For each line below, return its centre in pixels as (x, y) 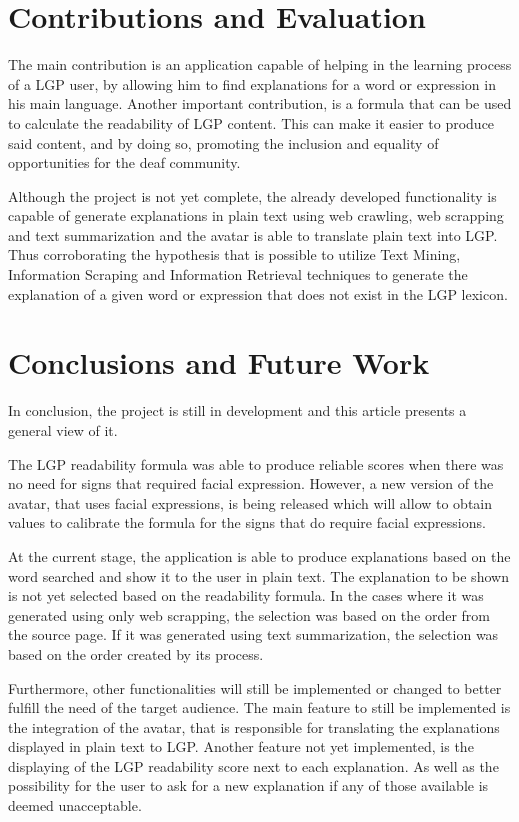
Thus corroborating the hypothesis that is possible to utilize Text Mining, (234, 254)
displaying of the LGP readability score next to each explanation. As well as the (253, 765)
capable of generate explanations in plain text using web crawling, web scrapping (256, 215)
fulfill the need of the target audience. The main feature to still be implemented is (259, 707)
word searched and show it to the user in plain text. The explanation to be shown (258, 575)
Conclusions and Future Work (219, 362)
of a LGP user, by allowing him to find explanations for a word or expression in (252, 83)
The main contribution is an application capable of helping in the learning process (260, 64)
